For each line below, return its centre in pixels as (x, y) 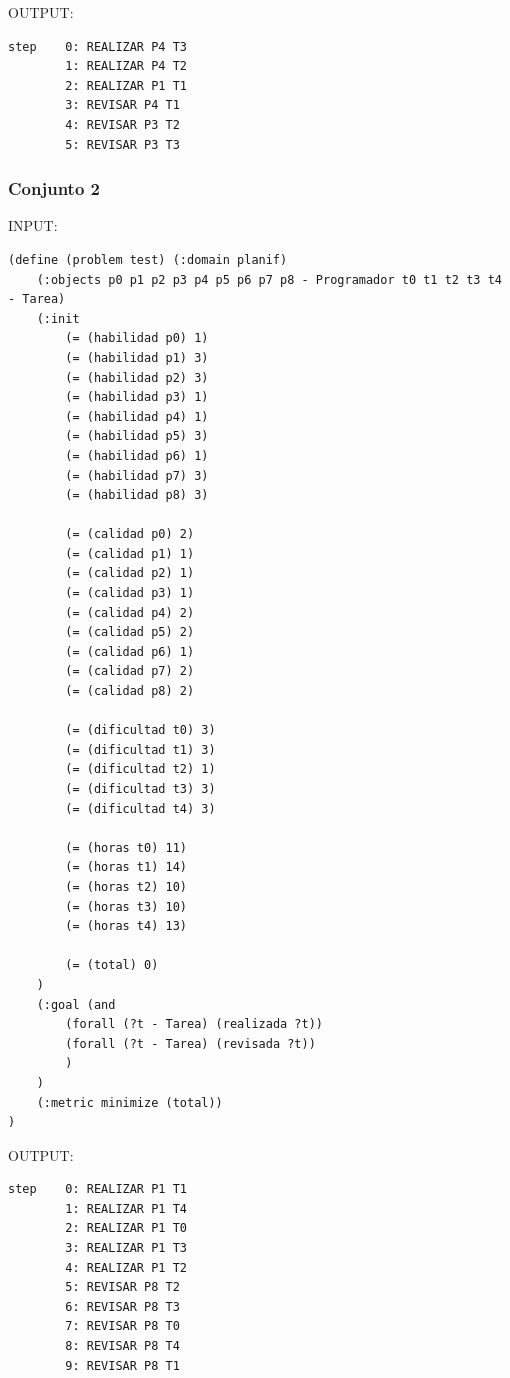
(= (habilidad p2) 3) (137, 377)
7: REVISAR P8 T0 (122, 1326)
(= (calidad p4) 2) (130, 612)
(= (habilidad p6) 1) (137, 455)
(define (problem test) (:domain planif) (148, 259)
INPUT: (33, 225)
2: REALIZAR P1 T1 (126, 85)
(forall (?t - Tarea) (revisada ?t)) (190, 1043)
